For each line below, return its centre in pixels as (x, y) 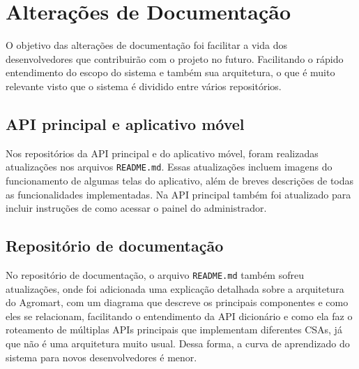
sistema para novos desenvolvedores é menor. (101, 357)
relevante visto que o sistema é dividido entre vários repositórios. (144, 86)
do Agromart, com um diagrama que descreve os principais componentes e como (177, 302)
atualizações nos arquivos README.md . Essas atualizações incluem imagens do (169, 167)
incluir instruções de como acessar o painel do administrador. (136, 208)
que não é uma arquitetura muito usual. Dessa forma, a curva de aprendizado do (178, 343)
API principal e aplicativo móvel (125, 123)
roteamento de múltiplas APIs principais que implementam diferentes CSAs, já (174, 330)
